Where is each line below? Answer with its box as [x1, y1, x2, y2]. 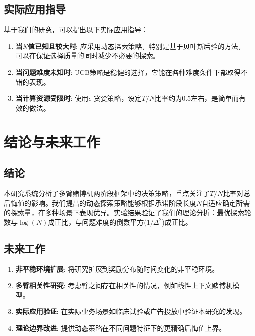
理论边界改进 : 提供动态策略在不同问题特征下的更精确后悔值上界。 [15, 322, 226, 333]
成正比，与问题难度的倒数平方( [48, 216, 147, 227]
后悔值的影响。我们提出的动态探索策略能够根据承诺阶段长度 [4, 197, 196, 208]
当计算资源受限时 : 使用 [15, 93, 89, 103]
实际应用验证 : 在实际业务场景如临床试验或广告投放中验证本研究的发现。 [15, 306, 247, 316]
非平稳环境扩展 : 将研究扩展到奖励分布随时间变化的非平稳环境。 [15, 264, 219, 274]
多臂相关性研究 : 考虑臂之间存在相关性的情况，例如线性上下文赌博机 [15, 280, 233, 290]
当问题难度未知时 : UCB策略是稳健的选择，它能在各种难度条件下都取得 [15, 67, 241, 77]
